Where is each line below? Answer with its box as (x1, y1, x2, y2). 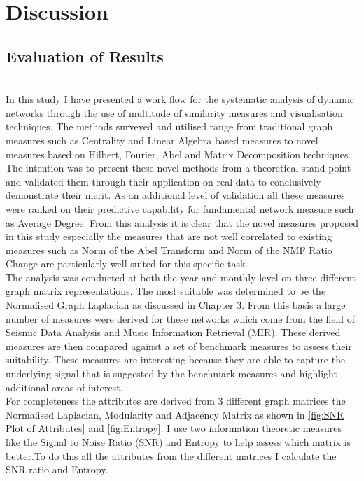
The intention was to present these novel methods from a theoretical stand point (6, 160, 351, 175)
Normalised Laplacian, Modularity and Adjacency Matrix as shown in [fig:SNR (6, 407, 344, 421)
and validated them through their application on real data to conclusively (6, 174, 321, 188)
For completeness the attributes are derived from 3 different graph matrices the (6, 393, 346, 408)
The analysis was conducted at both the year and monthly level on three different (6, 270, 356, 284)
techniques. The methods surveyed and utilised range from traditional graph (6, 119, 333, 134)
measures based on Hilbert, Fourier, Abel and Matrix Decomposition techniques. (6, 146, 351, 161)
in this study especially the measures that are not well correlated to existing (6, 229, 332, 244)
